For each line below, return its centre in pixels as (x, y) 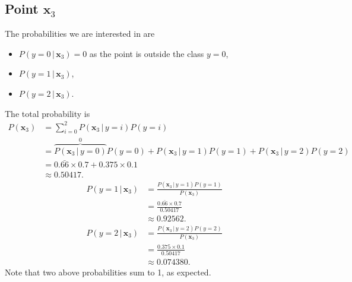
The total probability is (47, 113)
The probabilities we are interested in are (80, 34)
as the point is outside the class (147, 53)
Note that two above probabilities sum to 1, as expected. (108, 272)
